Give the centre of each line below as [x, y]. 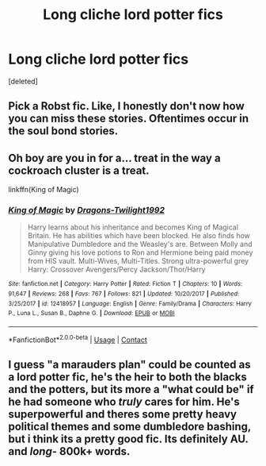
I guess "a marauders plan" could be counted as [129, 365]
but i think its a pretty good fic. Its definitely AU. [128, 439]
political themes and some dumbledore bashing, [130, 427]
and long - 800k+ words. [69, 451]
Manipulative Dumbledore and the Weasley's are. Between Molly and [140, 245]
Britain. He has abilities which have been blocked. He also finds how [139, 236]
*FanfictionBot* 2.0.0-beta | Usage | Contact [78, 339]
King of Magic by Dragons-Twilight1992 [86, 210]
